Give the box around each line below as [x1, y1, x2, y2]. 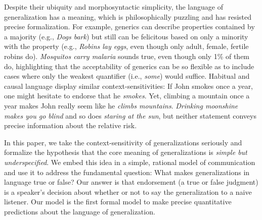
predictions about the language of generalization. [4, 206, 155, 216]
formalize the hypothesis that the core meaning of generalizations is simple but [4, 147, 247, 157]
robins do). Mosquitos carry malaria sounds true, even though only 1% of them [4, 50, 250, 61]
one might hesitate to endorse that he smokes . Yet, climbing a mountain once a [4, 90, 250, 101]
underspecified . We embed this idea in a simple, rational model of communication [4, 156, 255, 167]
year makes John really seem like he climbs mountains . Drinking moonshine [4, 100, 238, 111]
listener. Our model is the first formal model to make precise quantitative [4, 196, 232, 207]
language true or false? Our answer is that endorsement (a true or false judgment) [4, 177, 258, 187]
